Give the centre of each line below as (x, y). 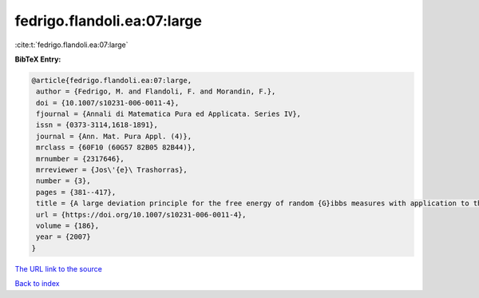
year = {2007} (63, 237)
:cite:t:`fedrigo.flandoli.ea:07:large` (71, 45)
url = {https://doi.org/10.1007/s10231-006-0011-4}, (141, 215)
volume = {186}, (68, 226)
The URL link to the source (59, 268)
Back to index (37, 284)
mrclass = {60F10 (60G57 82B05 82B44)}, (116, 147)
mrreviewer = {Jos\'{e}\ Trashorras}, (112, 170)
